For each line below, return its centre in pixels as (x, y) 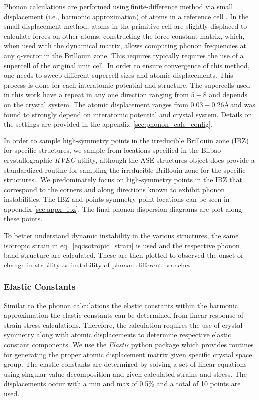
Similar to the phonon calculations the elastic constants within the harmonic (121, 305)
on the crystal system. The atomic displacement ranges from (96, 104)
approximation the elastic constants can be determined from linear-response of (124, 315)
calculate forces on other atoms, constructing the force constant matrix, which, (124, 36)
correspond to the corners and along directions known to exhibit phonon (115, 189)
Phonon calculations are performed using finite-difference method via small (119, 6)
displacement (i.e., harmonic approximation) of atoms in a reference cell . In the (126, 16)
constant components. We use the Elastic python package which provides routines (129, 344)
